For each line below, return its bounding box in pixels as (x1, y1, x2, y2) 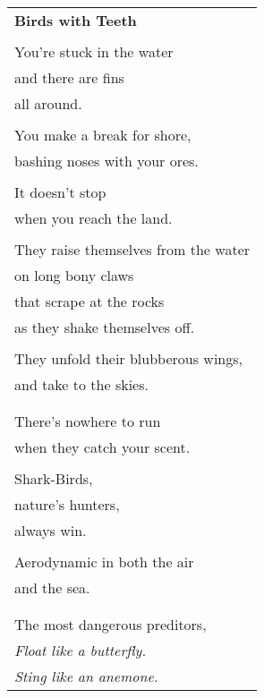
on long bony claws (14, 265, 134, 285)
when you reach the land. (14, 208, 173, 228)
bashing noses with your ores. (14, 150, 199, 171)
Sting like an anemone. (14, 666, 158, 686)
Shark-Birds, (14, 468, 93, 489)
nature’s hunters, (14, 494, 120, 515)
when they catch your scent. (14, 437, 191, 457)
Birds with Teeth (14, 10, 137, 30)
